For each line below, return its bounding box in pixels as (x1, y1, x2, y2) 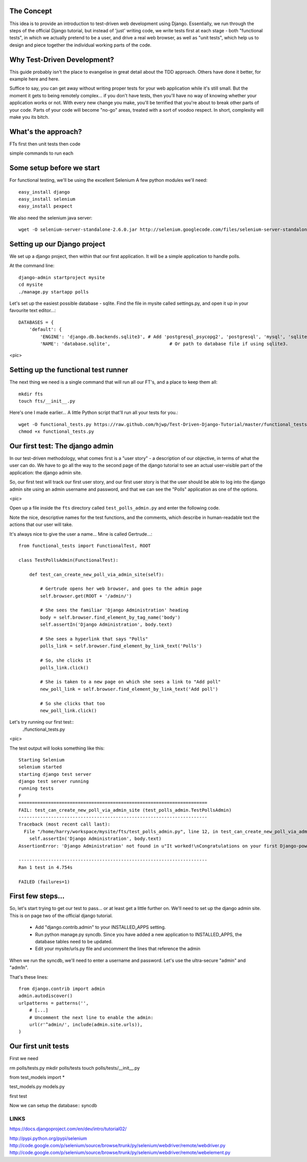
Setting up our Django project (9, 240, 105, 248)
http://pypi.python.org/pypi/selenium (9, 1135, 87, 1142)
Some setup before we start (9, 164, 100, 173)
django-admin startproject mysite (18, 274, 105, 280)
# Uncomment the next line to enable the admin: (29, 1015, 153, 1020)
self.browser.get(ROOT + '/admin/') (40, 593, 133, 599)
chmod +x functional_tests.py (18, 429, 95, 435)
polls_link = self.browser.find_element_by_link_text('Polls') (40, 643, 202, 649)
